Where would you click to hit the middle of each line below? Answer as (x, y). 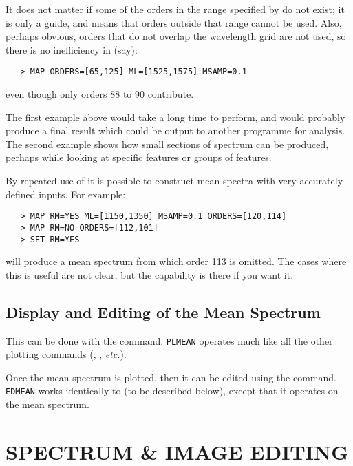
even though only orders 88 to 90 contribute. (100, 94)
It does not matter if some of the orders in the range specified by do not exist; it (175, 9)
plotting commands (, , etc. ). (66, 354)
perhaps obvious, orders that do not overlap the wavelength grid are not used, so (176, 36)
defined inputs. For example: (66, 194)
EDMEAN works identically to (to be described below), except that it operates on (172, 391)
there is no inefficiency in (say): (72, 49)
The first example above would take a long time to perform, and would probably (175, 117)
